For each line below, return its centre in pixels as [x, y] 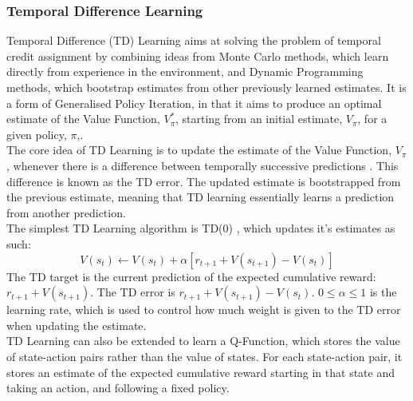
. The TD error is [133, 292]
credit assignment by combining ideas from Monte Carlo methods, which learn [198, 56]
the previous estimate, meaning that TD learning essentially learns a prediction [201, 197]
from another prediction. [66, 212]
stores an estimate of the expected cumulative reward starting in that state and [201, 372]
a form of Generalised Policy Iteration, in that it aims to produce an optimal [194, 103]
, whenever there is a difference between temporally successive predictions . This [203, 165]
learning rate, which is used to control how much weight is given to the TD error [204, 310]
